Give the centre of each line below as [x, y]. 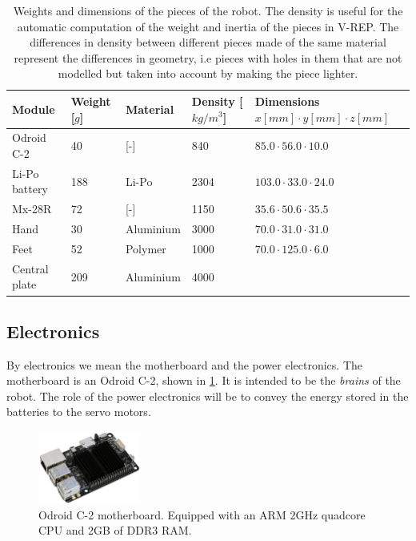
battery [30, 189]
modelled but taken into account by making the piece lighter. [208, 73]
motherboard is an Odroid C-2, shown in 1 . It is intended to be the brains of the [204, 380]
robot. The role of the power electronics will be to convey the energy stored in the [208, 396]
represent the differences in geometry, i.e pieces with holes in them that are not [208, 57]
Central [30, 268]
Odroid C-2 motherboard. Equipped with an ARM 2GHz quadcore [202, 514]
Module [34, 109]
